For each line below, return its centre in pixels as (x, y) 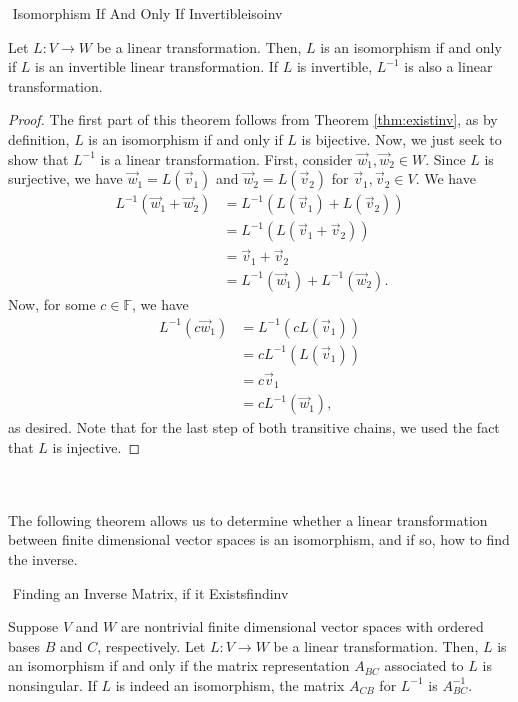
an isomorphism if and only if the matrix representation (179, 665)
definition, (39, 138)
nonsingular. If (52, 684)
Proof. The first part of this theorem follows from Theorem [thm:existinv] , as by (253, 119)
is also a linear (448, 66)
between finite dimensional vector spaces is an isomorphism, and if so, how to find (259, 539)
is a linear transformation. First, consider (226, 158)
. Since (445, 158)
